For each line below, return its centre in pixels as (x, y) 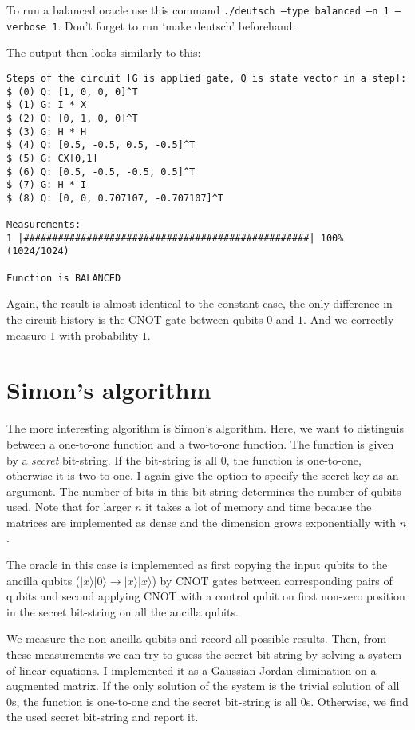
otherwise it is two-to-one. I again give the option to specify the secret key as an (203, 475)
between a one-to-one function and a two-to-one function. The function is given (200, 443)
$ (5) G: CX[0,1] (52, 158)
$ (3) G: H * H (47, 132)
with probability (99, 335)
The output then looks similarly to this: (104, 52)
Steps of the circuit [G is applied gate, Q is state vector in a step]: (207, 78)
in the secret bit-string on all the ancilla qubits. (123, 611)
